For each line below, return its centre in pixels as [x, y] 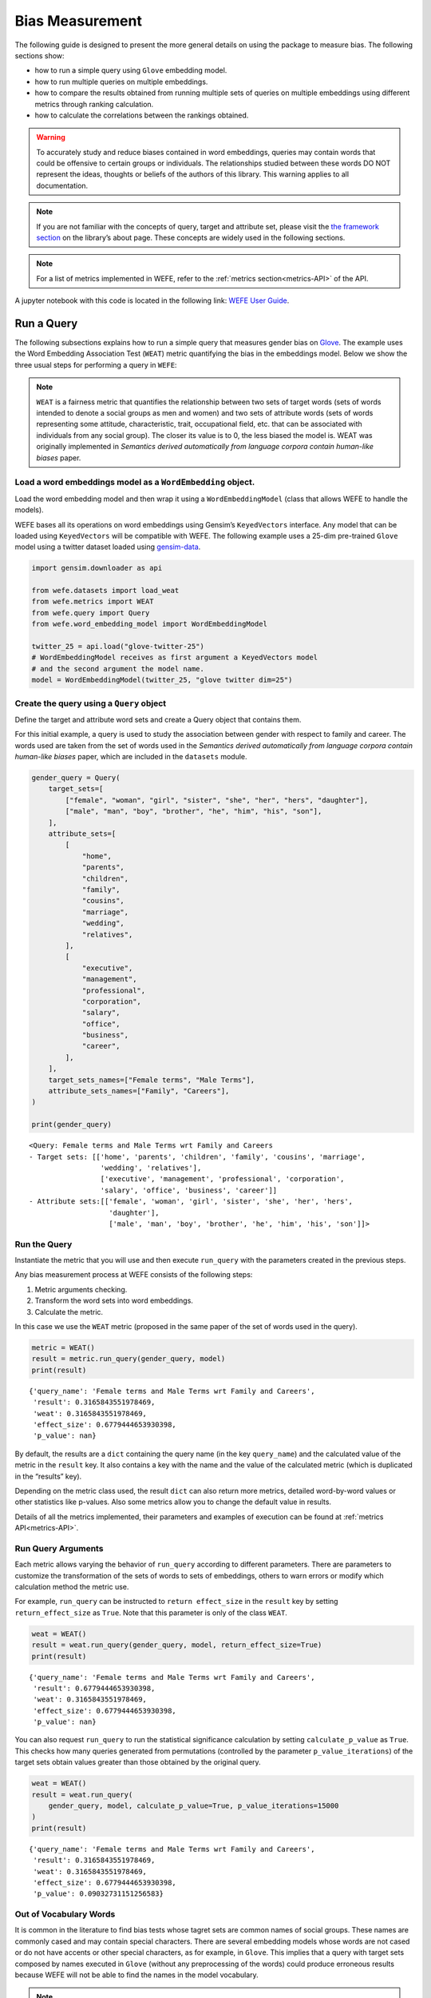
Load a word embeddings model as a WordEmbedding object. [135, 482]
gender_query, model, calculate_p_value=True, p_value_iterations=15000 [194, 1806]
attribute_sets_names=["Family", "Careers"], [139, 1091]
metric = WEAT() [63, 1348]
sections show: [40, 55]
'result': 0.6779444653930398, [94, 1688]
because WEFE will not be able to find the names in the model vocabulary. [136, 1975]
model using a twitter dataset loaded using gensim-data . [108, 547]
